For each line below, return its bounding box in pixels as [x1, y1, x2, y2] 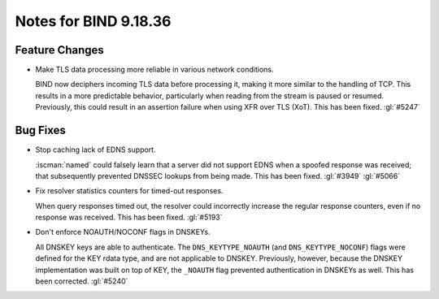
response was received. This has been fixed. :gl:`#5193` [35, 212, 223, 223]
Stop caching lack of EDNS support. [35, 145, 156, 154]
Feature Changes [15, 43, 105, 57]
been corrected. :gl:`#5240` [35, 276, 128, 286]
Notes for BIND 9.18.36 [15, 12, 172, 30]
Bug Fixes [15, 123, 67, 137]
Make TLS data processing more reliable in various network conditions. [35, 65, 274, 75]
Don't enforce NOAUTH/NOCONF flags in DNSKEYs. [35, 227, 211, 237]
